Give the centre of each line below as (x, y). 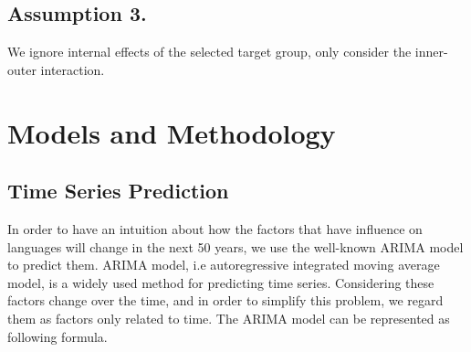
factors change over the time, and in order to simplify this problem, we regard (225, 300)
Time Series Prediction (118, 191)
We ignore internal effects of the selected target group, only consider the (209, 52)
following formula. (58, 336)
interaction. (73, 69)
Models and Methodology (172, 132)
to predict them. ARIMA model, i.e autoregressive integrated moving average (224, 265)
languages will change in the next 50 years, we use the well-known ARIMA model (235, 246)
